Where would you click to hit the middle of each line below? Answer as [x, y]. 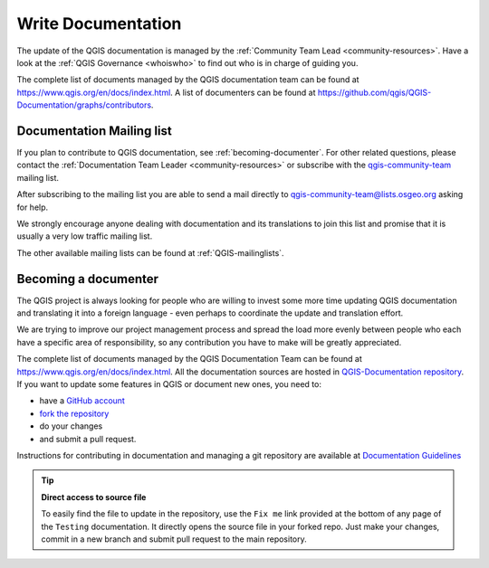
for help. [33, 207]
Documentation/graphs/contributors [84, 105]
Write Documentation [99, 24]
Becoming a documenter [87, 279]
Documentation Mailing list [94, 131]
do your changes [71, 426]
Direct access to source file [94, 497]
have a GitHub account [82, 401]
